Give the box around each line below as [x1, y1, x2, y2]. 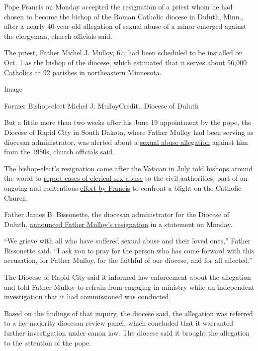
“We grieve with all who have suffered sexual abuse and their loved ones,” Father [4, 235, 251, 246]
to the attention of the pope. [4, 337, 91, 348]
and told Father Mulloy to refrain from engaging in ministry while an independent [4, 281, 255, 292]
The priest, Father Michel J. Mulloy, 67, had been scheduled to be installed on [4, 47, 243, 58]
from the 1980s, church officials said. [4, 146, 114, 157]
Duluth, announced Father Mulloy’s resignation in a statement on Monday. [4, 219, 233, 229]
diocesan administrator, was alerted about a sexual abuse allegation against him [4, 136, 248, 147]
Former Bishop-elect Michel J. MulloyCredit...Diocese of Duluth [4, 100, 199, 111]
